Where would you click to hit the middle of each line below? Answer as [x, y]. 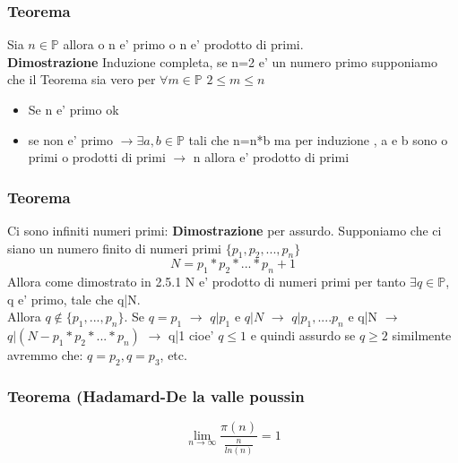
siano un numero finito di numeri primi [115, 248]
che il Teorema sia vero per [82, 79]
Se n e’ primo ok [73, 109]
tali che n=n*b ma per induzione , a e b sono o [318, 139]
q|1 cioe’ [191, 335]
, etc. [173, 355]
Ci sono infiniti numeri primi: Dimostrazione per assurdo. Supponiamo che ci [225, 230]
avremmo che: [45, 355]
